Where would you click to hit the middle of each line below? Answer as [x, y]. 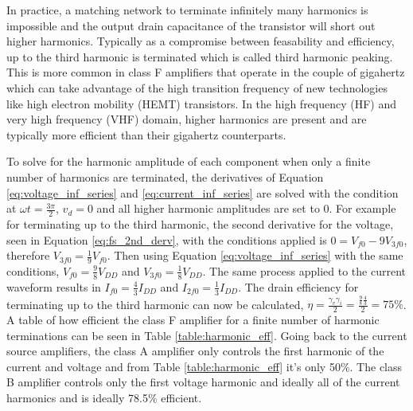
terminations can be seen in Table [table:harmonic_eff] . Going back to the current [207, 335]
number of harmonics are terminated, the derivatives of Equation [165, 176]
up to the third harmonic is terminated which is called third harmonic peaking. [200, 56]
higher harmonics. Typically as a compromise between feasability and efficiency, [201, 41]
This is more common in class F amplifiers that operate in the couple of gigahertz [206, 72]
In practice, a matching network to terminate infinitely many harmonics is [187, 10]
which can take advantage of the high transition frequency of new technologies [197, 87]
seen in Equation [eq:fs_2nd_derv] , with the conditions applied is [167, 239]
